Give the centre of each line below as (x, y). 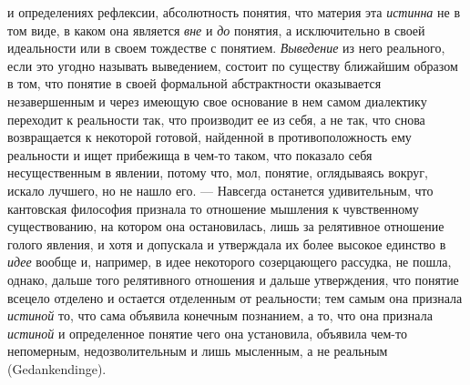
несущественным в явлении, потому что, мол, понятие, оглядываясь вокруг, (218, 172)
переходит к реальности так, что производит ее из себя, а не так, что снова (216, 119)
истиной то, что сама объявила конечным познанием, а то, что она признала (220, 315)
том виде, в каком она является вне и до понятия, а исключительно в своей (216, 30)
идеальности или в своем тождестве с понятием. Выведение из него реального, (226, 48)
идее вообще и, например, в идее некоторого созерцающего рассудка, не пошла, (230, 262)
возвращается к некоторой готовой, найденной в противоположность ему (209, 137)
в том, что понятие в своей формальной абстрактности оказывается (194, 83)
